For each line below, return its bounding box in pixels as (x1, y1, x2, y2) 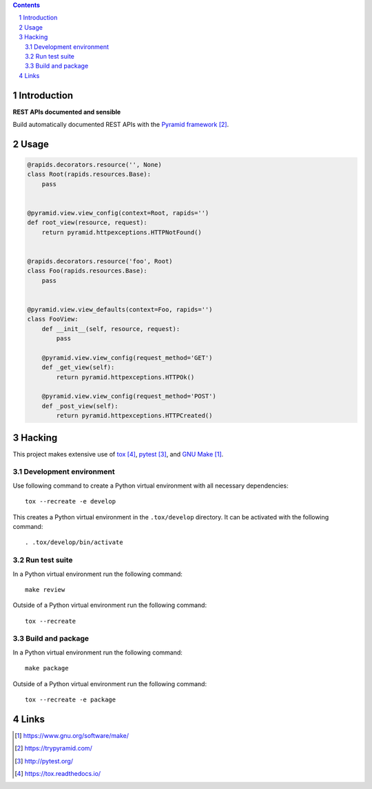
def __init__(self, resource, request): (41, 325, 180, 332)
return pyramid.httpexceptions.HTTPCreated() (56, 412, 213, 420)
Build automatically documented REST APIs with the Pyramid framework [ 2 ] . (12, 121, 229, 129)
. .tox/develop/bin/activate (25, 539, 123, 546)
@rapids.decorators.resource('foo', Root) (27, 257, 173, 265)
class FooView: (27, 315, 79, 323)
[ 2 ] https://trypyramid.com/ (14, 744, 92, 752)
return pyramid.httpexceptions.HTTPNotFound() (41, 228, 203, 236)
